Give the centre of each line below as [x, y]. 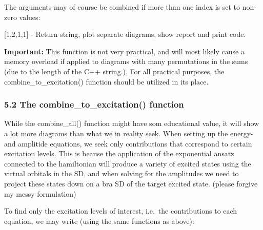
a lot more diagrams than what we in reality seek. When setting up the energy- [129, 133]
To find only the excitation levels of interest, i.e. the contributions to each [121, 211]
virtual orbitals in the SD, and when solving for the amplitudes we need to [122, 173]
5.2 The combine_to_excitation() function [94, 104]
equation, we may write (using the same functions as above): [99, 221]
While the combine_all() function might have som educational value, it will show [132, 123]
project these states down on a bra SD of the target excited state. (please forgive [131, 183]
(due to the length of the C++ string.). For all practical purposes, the [114, 71]
